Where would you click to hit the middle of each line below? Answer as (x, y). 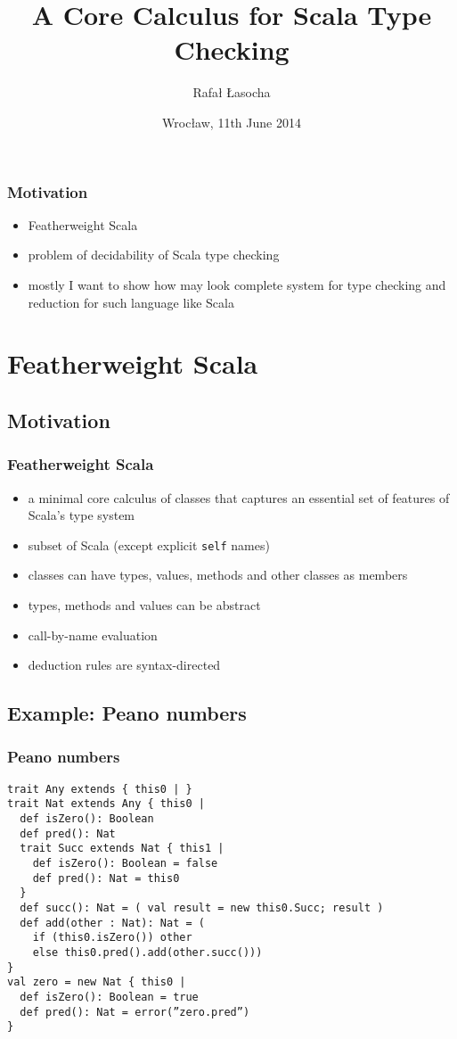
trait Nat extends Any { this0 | (106, 804)
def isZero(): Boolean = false (125, 864)
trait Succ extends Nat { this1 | (122, 849)
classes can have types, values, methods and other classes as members (218, 575)
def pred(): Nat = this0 (106, 878)
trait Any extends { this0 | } (100, 789)
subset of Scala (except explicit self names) (149, 544)
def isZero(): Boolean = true (109, 997)
